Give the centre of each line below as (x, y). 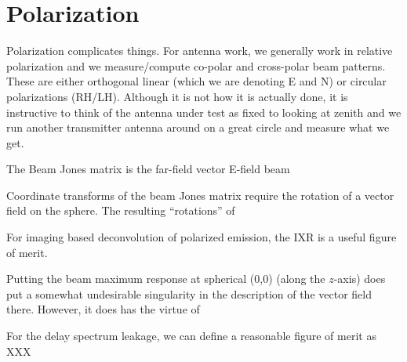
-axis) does (360, 279)
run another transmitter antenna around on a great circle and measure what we (198, 127)
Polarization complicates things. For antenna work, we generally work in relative (200, 51)
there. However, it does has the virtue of (103, 309)
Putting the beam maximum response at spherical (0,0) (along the (166, 279)
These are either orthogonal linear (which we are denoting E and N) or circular (196, 81)
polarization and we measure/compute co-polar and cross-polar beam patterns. (196, 65)
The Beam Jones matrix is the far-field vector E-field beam (148, 169)
